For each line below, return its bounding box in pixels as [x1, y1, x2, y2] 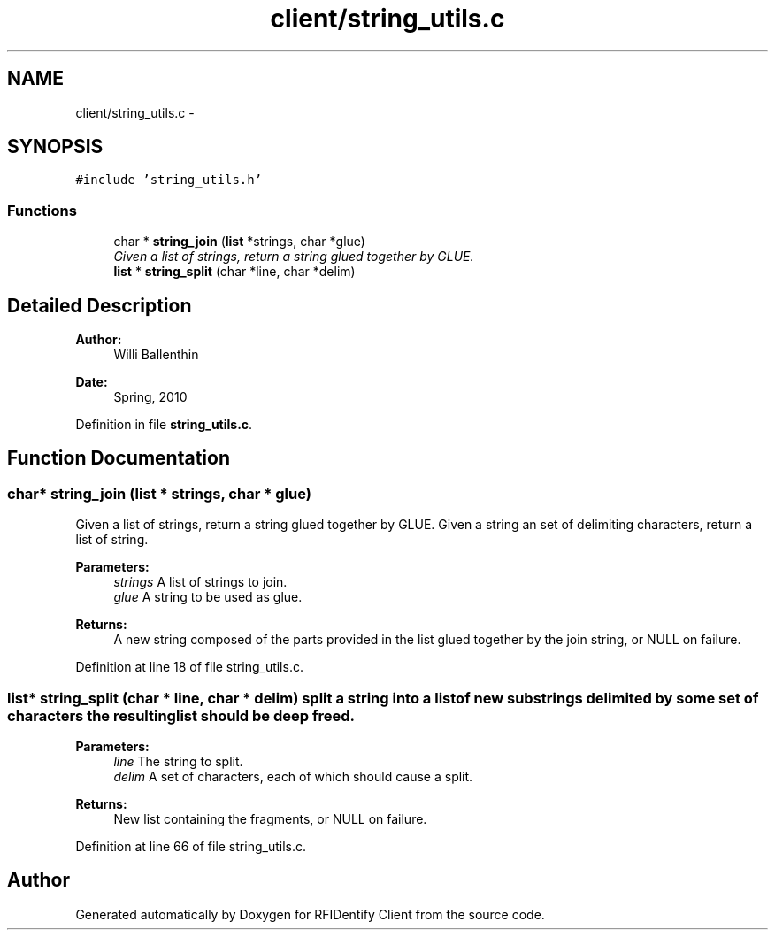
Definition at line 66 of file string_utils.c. [75, 839, 306, 854]
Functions [7, 201, 77, 219]
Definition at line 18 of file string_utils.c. [75, 659, 303, 675]
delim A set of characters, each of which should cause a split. [113, 769, 473, 784]
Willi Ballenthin [113, 347, 199, 363]
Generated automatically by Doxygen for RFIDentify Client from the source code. [75, 906, 545, 922]
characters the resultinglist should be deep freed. [7, 706, 355, 725]
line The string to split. [113, 754, 243, 769]
